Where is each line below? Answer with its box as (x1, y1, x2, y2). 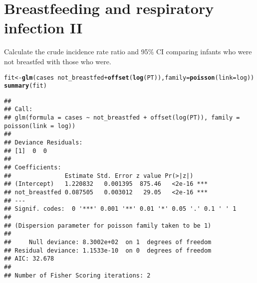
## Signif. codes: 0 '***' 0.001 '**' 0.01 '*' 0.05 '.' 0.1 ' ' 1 (4, 205, 237, 213)
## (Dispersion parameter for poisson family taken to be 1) (4, 222, 212, 229)
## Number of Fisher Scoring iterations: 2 (4, 272, 151, 279)
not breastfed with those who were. (4, 56, 111, 66)
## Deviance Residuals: (4, 139, 83, 146)
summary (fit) (4, 82, 47, 90)
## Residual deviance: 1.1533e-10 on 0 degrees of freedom (4, 247, 212, 254)
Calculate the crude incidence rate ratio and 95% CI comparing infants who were (4, 46, 252, 57)
